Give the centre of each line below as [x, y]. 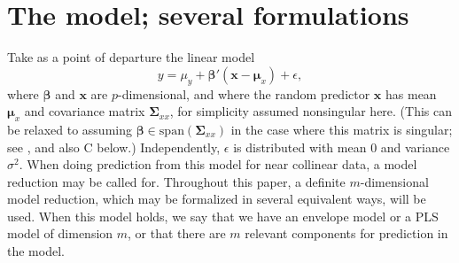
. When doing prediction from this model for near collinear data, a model [218, 164]
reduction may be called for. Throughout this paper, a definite [176, 181]
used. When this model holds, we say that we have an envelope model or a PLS [223, 216]
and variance [415, 147]
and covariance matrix [85, 111]
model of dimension [60, 233]
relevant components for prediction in [346, 233]
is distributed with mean [300, 147]
